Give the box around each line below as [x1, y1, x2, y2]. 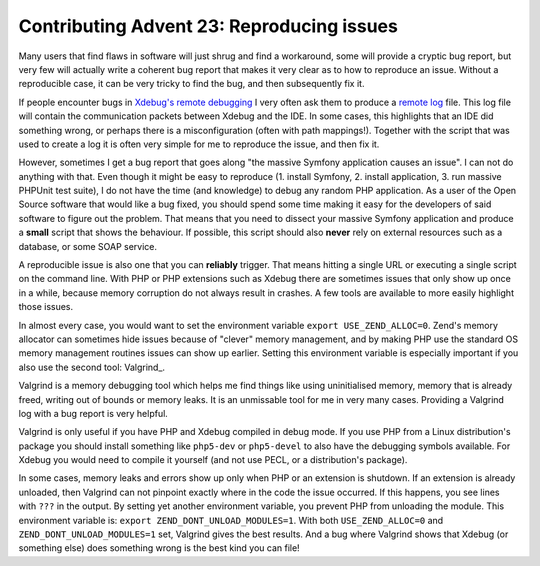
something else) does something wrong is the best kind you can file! [18, 542, 300, 554]
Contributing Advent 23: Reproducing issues [18, 15, 399, 37]
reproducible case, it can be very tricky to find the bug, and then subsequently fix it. [18, 78, 365, 90]
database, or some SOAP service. [18, 240, 158, 252]
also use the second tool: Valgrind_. [18, 361, 165, 373]
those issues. [18, 301, 74, 313]
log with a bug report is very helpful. [18, 407, 169, 419]
